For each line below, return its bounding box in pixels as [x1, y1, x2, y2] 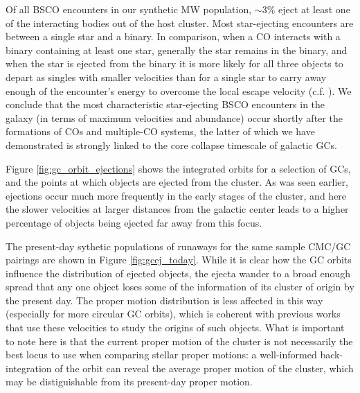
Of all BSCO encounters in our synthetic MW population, [6, 2, 252, 16]
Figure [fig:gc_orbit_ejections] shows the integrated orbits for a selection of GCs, [6, 161, 351, 175]
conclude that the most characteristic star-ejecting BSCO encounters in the [6, 97, 325, 112]
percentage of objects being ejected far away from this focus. [6, 215, 262, 229]
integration [6, 360, 52, 375]
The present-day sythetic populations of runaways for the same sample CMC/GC [6, 238, 351, 253]
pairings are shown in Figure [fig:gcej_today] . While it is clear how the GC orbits [6, 252, 352, 267]
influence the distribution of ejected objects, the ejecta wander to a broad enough [6, 265, 351, 280]
